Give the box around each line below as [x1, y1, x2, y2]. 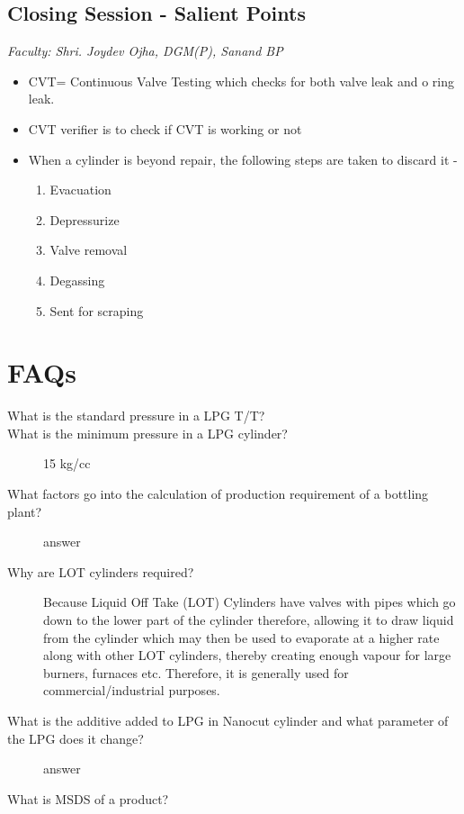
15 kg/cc [43, 454, 91, 473]
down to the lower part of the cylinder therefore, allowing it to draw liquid [43, 610, 454, 629]
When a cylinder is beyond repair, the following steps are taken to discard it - [28, 149, 458, 168]
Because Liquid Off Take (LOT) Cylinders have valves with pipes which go [43, 592, 456, 611]
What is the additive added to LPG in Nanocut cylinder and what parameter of [7, 710, 449, 729]
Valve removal [49, 240, 128, 259]
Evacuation [49, 180, 112, 199]
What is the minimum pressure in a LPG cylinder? [7, 423, 288, 442]
